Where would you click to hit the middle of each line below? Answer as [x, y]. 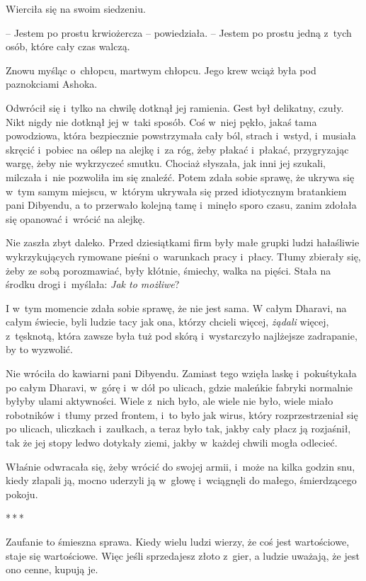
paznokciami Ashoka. [52, 84]
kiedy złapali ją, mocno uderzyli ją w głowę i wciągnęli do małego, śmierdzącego [181, 480]
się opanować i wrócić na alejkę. [75, 218]
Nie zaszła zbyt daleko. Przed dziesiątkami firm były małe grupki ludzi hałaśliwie [183, 242]
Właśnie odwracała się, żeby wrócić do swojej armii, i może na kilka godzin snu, [181, 466]
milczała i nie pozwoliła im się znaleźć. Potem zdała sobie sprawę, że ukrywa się [180, 177]
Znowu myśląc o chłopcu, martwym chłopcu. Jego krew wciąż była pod [161, 70]
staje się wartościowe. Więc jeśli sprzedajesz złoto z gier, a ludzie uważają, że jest [183, 555]
